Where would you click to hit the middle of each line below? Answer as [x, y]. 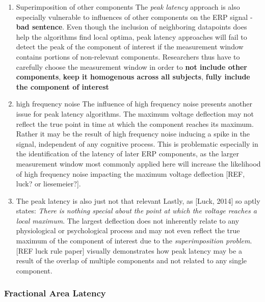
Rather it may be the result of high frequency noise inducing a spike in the [133, 134]
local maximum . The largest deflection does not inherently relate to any [128, 220]
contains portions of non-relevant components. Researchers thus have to [128, 56]
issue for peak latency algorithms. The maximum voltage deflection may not [135, 113]
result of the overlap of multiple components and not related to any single [131, 260]
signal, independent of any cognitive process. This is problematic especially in [137, 143]
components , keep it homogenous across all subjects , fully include [133, 77]
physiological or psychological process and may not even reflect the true [128, 230]
